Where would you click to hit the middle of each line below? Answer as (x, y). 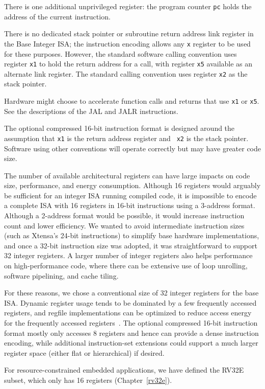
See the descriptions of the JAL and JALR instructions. (91, 111)
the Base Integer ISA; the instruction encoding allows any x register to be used (127, 43)
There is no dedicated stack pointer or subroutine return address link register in (129, 33)
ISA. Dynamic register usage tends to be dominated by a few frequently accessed (130, 302)
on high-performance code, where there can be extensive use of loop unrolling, (126, 266)
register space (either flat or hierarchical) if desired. (84, 352)
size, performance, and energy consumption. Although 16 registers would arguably (132, 185)
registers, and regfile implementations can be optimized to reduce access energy (128, 313)
